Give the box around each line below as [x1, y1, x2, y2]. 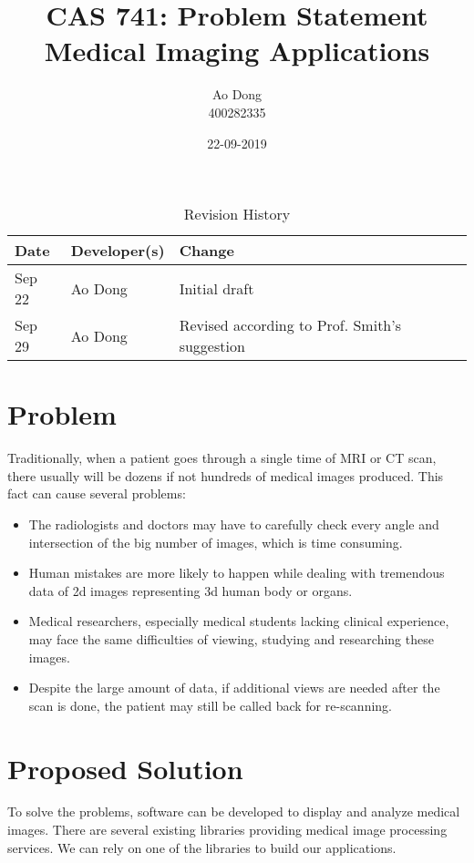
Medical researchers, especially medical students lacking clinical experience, [28, 611, 449, 631]
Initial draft [179, 277, 254, 299]
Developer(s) [70, 240, 165, 262]
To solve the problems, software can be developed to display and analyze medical [7, 802, 460, 821]
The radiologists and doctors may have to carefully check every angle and [28, 515, 439, 533]
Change [179, 240, 234, 262]
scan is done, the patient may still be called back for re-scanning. [28, 695, 392, 714]
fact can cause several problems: [7, 484, 186, 503]
